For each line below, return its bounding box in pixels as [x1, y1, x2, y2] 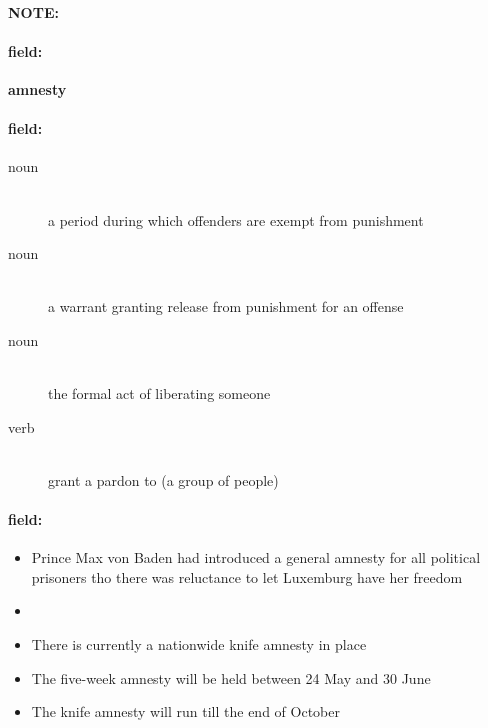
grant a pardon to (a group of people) [48, 469, 279, 490]
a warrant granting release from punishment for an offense [48, 296, 404, 317]
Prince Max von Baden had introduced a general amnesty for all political [31, 547, 481, 568]
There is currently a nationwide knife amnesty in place [31, 634, 367, 655]
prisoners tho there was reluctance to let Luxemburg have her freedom [31, 566, 463, 587]
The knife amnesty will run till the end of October [31, 701, 340, 722]
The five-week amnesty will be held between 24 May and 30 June [31, 667, 431, 688]
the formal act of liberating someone [48, 383, 271, 404]
